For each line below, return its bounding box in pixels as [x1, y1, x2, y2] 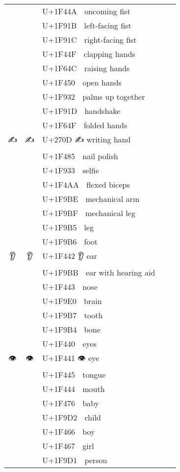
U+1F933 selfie [42, 165, 100, 176]
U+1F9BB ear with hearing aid [42, 267, 155, 278]
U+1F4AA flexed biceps [42, 179, 130, 190]
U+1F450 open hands [42, 77, 122, 88]
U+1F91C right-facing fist [42, 34, 137, 45]
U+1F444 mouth [42, 383, 105, 394]
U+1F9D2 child [42, 412, 101, 423]
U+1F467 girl [42, 440, 94, 451]
